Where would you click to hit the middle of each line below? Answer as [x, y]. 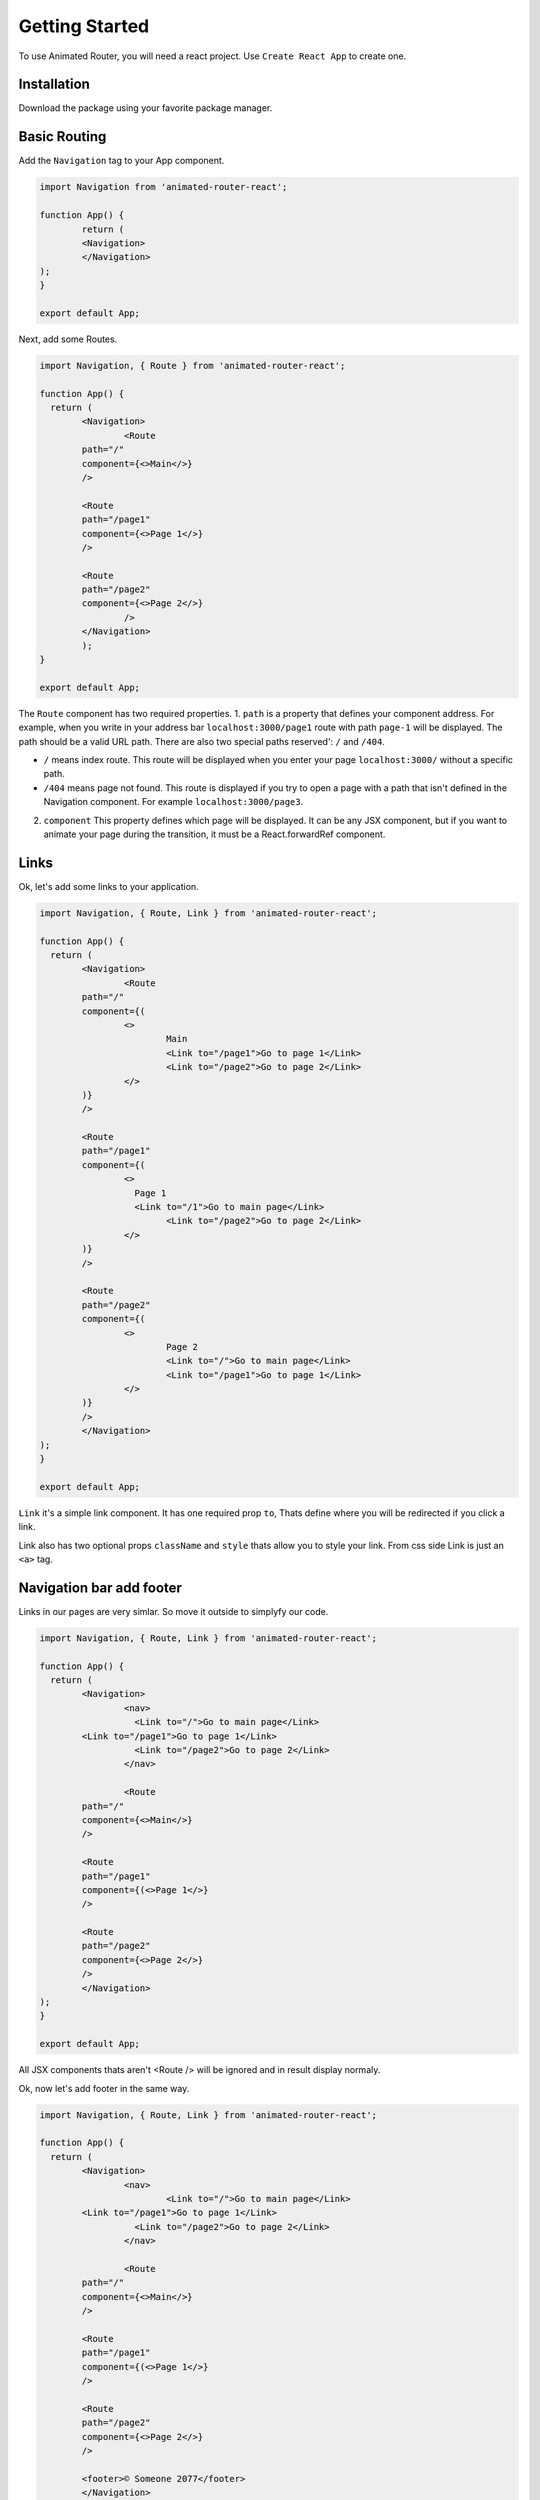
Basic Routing [62, 136]
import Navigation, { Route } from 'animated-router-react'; [192, 365]
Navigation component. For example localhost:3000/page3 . [173, 802]
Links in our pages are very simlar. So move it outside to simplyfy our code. [173, 1611]
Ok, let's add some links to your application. [108, 886]
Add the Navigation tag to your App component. [121, 161]
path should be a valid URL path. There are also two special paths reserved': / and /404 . [201, 741]
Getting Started [84, 26]
